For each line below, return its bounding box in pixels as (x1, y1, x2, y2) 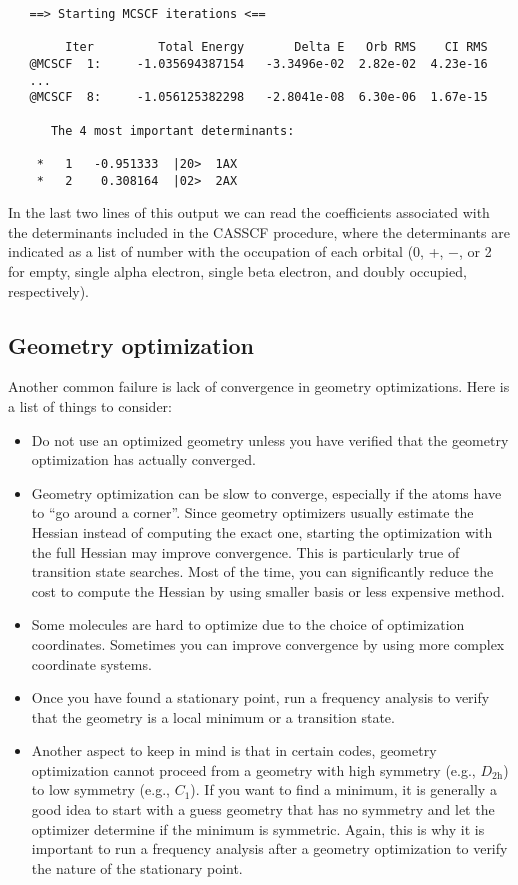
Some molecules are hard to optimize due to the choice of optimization (31, 614, 465, 635)
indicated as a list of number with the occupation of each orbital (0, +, (8, 241, 444, 262)
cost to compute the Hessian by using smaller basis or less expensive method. (31, 580, 505, 601)
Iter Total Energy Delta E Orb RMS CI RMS (65, 40, 488, 55)
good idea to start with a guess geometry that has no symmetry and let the (31, 799, 495, 820)
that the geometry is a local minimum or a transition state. (31, 706, 395, 727)
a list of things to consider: (8, 395, 172, 416)
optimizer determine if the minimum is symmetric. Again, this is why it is (31, 818, 485, 839)
